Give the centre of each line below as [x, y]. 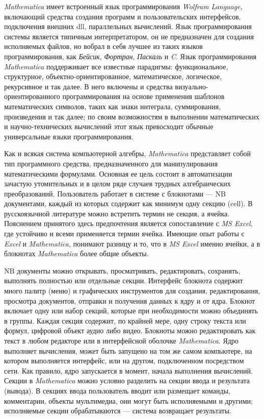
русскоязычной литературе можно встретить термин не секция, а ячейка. [117, 213]
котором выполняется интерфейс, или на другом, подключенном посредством [124, 361]
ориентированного [32, 96]
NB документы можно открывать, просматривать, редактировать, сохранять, [122, 270]
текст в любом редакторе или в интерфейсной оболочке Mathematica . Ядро [121, 340]
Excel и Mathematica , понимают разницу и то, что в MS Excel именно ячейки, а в [132, 243]
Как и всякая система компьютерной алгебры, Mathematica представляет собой [128, 153]
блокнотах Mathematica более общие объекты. [76, 253]
